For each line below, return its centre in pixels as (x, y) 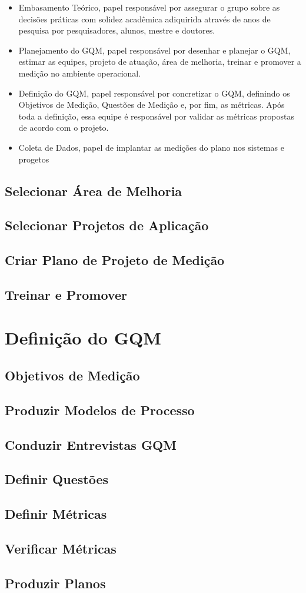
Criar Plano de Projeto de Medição (115, 260)
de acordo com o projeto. (64, 127)
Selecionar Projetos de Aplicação (107, 225)
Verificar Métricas (61, 548)
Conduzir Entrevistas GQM (91, 444)
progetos (34, 159)
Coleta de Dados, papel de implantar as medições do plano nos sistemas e (151, 147)
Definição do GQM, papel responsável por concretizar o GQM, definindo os (154, 93)
